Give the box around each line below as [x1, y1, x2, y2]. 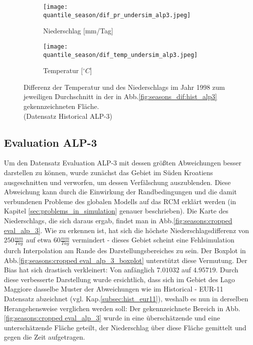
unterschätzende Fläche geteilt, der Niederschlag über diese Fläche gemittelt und [4, 322, 247, 332]
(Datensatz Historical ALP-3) [24, 110, 112, 121]
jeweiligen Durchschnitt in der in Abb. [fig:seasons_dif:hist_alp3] [24, 91, 217, 102]
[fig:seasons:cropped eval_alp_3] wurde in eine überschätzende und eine [4, 313, 220, 323]
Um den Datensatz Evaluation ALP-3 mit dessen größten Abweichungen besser [4, 158, 242, 168]
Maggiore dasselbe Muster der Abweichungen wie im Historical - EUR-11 [4, 284, 224, 294]
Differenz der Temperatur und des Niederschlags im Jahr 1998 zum [24, 81, 225, 92]
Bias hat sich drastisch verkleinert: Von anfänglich [4, 265, 155, 275]
